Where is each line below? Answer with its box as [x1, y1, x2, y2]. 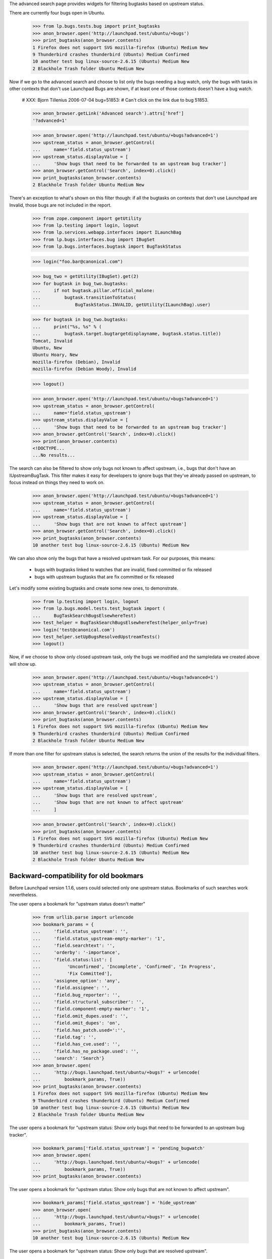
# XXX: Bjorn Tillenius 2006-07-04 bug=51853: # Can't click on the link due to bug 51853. [22, 97, 209, 103]
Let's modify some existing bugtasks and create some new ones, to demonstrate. [9, 585, 178, 591]
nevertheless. [9, 891, 38, 897]
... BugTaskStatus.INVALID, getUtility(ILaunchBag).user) [32, 302, 211, 307]
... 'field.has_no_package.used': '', [32, 1048, 139, 1054]
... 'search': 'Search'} [32, 1056, 105, 1061]
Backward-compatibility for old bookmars [9, 871, 144, 880]
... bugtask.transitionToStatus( [32, 295, 137, 301]
